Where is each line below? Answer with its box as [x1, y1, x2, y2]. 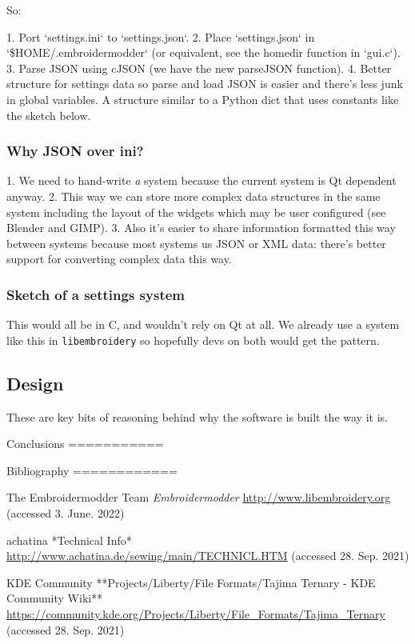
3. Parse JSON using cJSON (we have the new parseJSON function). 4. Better [6, 59, 392, 76]
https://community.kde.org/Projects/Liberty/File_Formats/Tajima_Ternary [6, 605, 385, 622]
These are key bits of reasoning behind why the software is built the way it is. [6, 408, 388, 425]
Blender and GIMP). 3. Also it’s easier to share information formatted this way [6, 219, 396, 236]
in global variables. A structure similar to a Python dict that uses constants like [6, 90, 399, 107]
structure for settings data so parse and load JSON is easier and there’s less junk [6, 75, 403, 92]
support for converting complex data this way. [6, 250, 232, 267]
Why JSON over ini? [6, 141, 144, 161]
